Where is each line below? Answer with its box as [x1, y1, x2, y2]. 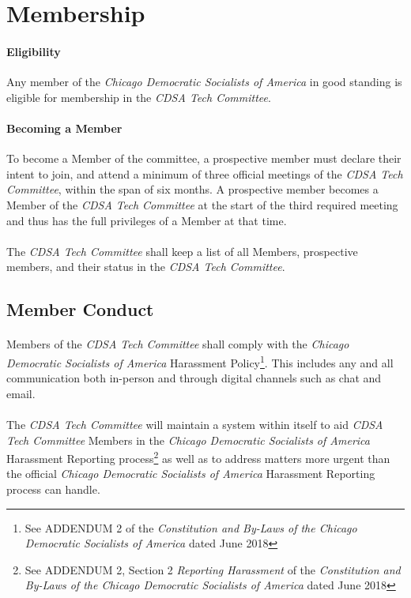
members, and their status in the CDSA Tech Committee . [6, 258, 285, 275]
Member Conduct [6, 297, 154, 322]
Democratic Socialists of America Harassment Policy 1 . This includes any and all [6, 352, 394, 370]
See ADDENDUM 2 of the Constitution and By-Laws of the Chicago [25, 519, 357, 536]
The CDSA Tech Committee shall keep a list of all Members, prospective [6, 243, 358, 259]
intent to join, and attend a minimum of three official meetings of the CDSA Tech [6, 165, 403, 182]
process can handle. [6, 480, 100, 497]
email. [6, 385, 36, 401]
